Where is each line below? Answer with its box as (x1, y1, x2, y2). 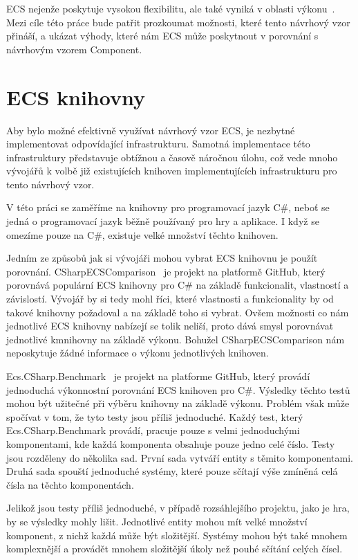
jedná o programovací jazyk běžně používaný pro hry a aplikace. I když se (6, 214, 319, 228)
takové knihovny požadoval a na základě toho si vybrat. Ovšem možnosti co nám (6, 305, 349, 319)
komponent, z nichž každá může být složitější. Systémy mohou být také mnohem (6, 527, 348, 542)
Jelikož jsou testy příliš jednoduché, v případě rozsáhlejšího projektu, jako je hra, (6, 500, 350, 515)
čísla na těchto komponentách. (6, 477, 134, 491)
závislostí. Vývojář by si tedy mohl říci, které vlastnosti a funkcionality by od (6, 291, 334, 306)
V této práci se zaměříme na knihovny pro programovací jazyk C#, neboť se (6, 200, 330, 215)
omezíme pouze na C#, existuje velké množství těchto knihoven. (6, 227, 279, 242)
